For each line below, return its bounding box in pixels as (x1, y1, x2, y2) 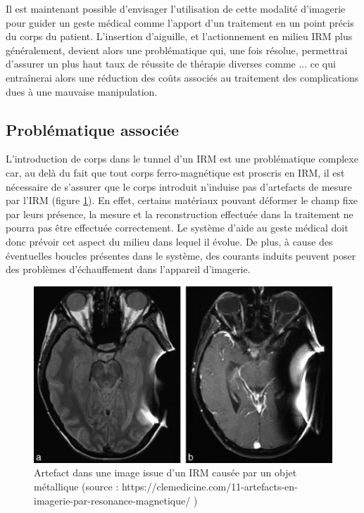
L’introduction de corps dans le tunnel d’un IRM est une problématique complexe (6, 151, 358, 166)
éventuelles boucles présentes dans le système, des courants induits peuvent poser (6, 248, 356, 262)
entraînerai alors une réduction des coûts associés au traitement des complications (6, 70, 359, 84)
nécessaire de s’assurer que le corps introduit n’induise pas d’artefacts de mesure (6, 179, 352, 194)
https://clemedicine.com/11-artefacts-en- (121, 479, 298, 494)
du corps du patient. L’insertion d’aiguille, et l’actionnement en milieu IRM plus (6, 29, 353, 44)
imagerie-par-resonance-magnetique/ (34, 493, 191, 507)
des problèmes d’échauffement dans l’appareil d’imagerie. (6, 262, 251, 277)
